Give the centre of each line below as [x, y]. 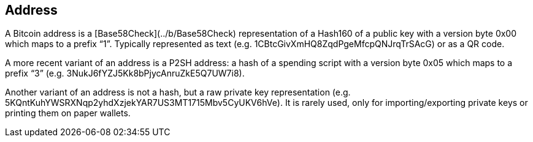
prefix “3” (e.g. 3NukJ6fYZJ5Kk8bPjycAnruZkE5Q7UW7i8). [125, 73]
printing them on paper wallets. [68, 113]
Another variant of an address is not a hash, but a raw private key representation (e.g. [178, 92]
